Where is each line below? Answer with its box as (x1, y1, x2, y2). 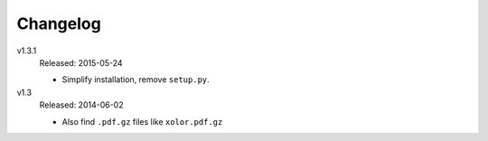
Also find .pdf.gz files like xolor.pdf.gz (61, 116, 223, 127)
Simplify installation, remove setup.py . (61, 74, 210, 85)
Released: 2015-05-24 (39, 57, 123, 68)
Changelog (16, 14, 101, 33)
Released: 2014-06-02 (39, 99, 124, 110)
